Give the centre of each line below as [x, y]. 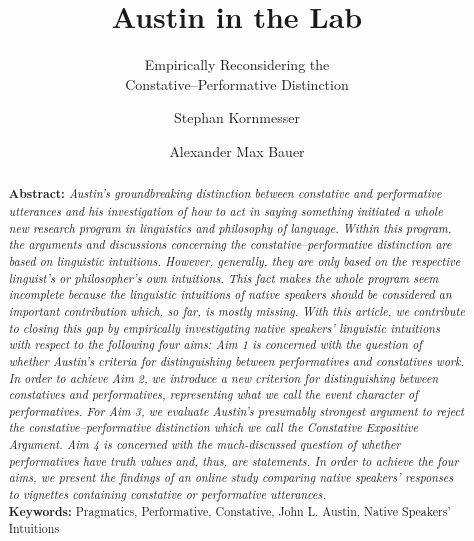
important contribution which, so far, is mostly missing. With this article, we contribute [236, 310]
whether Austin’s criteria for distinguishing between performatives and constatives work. [236, 360]
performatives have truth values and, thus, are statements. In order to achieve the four [233, 460]
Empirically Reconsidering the [237, 64]
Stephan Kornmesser [237, 117]
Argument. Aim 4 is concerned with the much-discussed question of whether [204, 444]
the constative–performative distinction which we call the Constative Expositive [213, 427]
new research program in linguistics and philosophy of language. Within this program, [230, 227]
